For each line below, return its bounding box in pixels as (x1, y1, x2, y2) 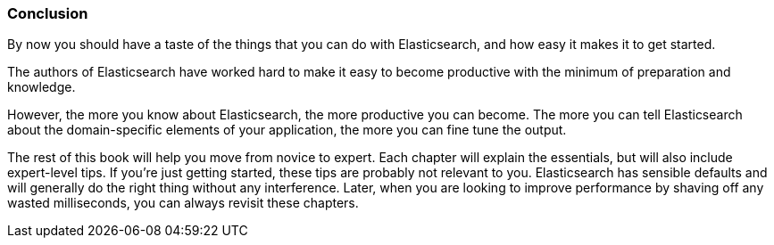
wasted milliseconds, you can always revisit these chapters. (7, 195, 359, 211)
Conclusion (7, 4, 88, 22)
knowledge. (7, 79, 76, 95)
